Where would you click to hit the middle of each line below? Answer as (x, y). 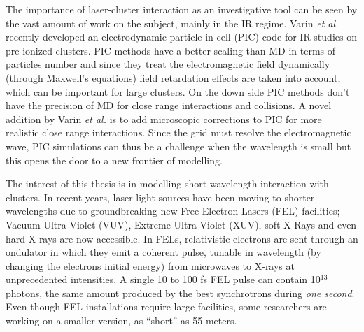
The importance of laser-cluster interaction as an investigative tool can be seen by (182, 9)
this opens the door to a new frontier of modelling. (114, 160)
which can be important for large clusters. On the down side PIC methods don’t (178, 91)
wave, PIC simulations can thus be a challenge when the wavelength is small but (178, 146)
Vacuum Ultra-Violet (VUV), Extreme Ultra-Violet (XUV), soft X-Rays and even (181, 224)
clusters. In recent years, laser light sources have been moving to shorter (160, 197)
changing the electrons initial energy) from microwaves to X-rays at (150, 265)
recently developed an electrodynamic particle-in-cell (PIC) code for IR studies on (181, 37)
